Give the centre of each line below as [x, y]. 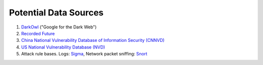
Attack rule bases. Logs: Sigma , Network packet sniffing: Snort [84, 54]
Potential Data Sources [56, 13]
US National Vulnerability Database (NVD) [63, 47]
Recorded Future [38, 33]
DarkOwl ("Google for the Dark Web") [59, 27]
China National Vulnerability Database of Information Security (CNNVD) [93, 40]
